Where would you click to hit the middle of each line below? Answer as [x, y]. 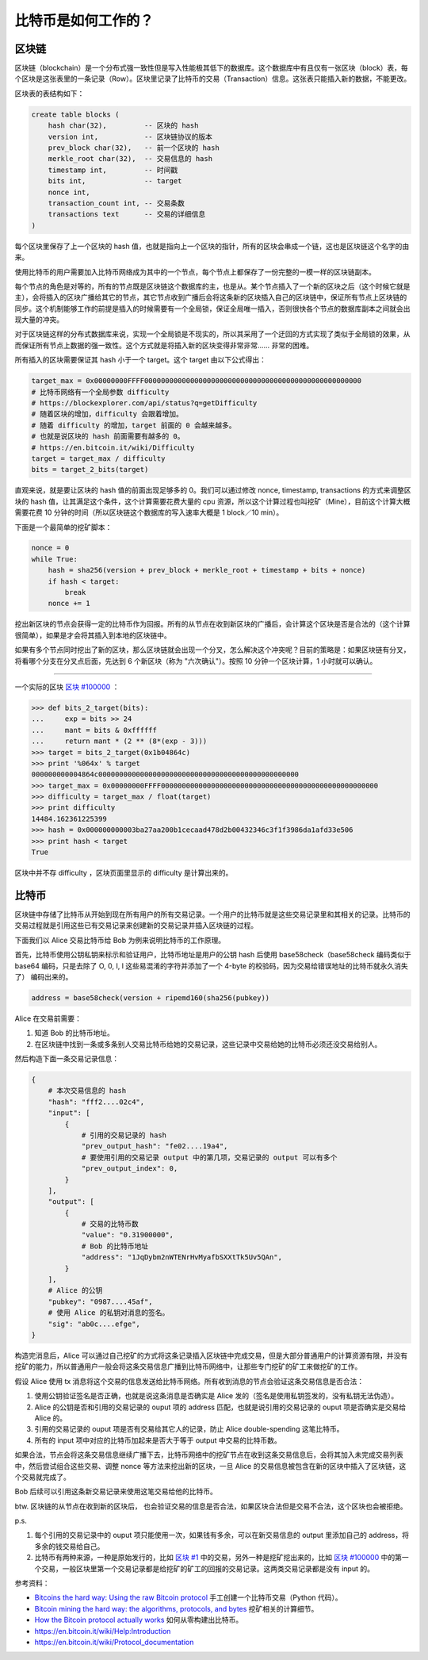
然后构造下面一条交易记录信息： [67, 1059]
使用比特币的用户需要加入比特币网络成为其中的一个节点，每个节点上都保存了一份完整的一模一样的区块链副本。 [195, 272]
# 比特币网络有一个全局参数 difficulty [100, 392]
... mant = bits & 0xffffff [94, 730]
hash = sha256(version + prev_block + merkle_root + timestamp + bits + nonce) [207, 570]
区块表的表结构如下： [50, 93]
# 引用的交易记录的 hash [124, 1135]
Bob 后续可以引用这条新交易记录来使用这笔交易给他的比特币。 [116, 1492]
